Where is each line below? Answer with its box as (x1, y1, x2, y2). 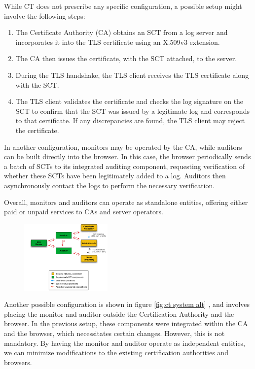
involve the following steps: (4, 10, 85, 21)
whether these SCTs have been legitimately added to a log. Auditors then (4, 170, 226, 181)
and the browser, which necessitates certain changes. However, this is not (4, 328, 225, 338)
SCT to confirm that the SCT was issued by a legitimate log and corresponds (15, 105, 250, 116)
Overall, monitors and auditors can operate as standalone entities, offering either (4, 197, 248, 207)
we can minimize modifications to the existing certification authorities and (4, 347, 228, 358)
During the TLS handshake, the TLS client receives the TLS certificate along (15, 69, 249, 80)
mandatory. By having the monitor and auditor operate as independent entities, (4, 337, 246, 348)
